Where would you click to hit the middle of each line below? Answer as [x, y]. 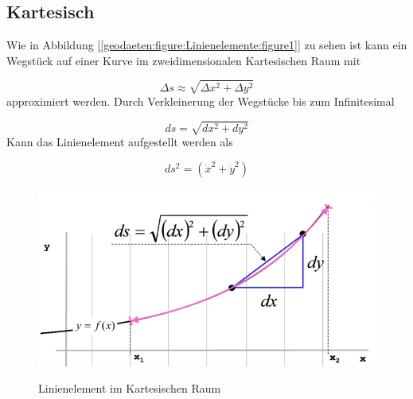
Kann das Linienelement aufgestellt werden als [120, 142]
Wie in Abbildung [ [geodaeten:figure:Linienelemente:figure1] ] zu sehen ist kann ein [207, 45]
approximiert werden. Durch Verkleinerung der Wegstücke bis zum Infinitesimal [201, 101]
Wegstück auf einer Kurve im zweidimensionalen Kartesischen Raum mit [184, 60]
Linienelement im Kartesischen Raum [130, 388]
